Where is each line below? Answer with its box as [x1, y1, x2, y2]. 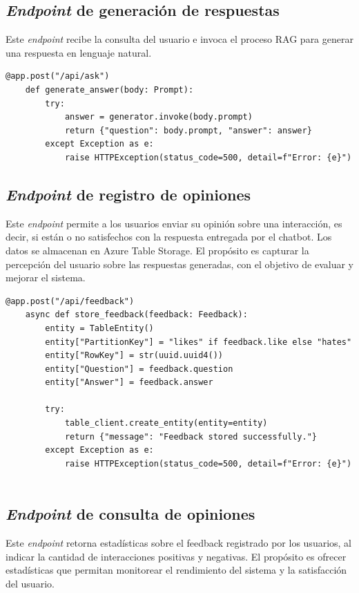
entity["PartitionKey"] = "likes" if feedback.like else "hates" [45, 337, 352, 347]
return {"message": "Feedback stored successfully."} [64, 431, 318, 442]
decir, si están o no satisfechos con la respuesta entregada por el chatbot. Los [6, 229, 332, 244]
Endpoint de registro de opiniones [6, 183, 251, 205]
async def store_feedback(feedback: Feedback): [25, 310, 248, 320]
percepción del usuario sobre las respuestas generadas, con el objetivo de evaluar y [6, 256, 353, 271]
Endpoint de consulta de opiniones [6, 503, 255, 525]
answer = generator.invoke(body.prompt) [64, 112, 253, 122]
